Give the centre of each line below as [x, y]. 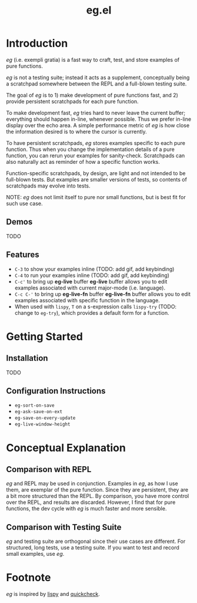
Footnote [29, 578]
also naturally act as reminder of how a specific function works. [83, 162]
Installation [27, 358]
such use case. [24, 203]
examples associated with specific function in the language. [87, 300]
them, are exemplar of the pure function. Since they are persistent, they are [97, 490]
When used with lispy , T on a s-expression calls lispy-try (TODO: [96, 307]
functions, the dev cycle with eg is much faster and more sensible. [86, 509]
